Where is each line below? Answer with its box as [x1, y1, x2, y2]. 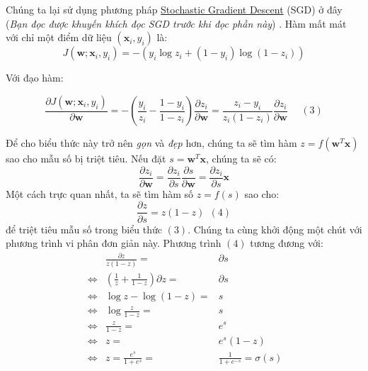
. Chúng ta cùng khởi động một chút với [188, 221, 362, 236]
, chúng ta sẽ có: [206, 151, 277, 166]
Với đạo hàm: [6, 70, 64, 85]
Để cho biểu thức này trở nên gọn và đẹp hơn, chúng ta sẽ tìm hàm [6, 135, 297, 150]
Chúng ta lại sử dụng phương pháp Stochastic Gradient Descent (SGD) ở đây [6, 2, 343, 16]
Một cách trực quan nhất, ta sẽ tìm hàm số [6, 186, 194, 201]
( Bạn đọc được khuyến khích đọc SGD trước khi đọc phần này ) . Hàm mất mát [6, 16, 347, 31]
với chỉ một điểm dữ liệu [6, 30, 112, 45]
